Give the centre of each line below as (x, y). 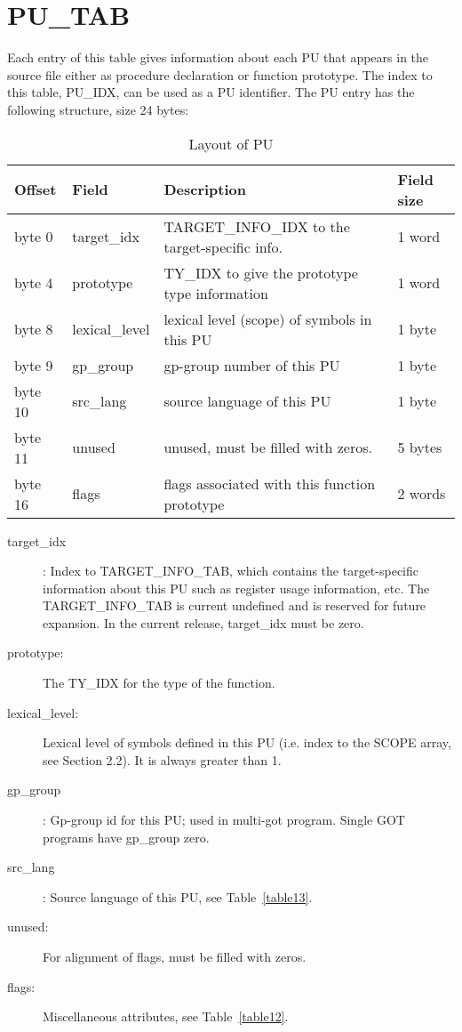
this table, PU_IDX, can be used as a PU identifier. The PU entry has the (211, 92)
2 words (422, 493)
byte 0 (34, 236)
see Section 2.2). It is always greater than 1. (162, 759)
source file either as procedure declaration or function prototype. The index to (220, 74)
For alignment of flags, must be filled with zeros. (175, 956)
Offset (36, 189)
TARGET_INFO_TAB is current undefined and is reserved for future (235, 605)
